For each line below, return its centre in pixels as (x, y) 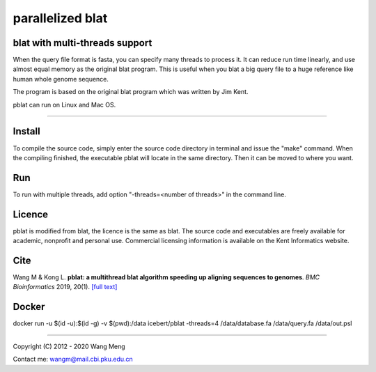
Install (27, 131)
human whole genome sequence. (61, 79)
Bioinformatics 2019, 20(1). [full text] (65, 287)
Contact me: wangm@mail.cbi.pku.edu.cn (73, 359)
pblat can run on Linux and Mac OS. (64, 104)
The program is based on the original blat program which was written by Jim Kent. (131, 92)
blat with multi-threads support (83, 43)
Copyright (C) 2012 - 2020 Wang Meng (69, 346)
